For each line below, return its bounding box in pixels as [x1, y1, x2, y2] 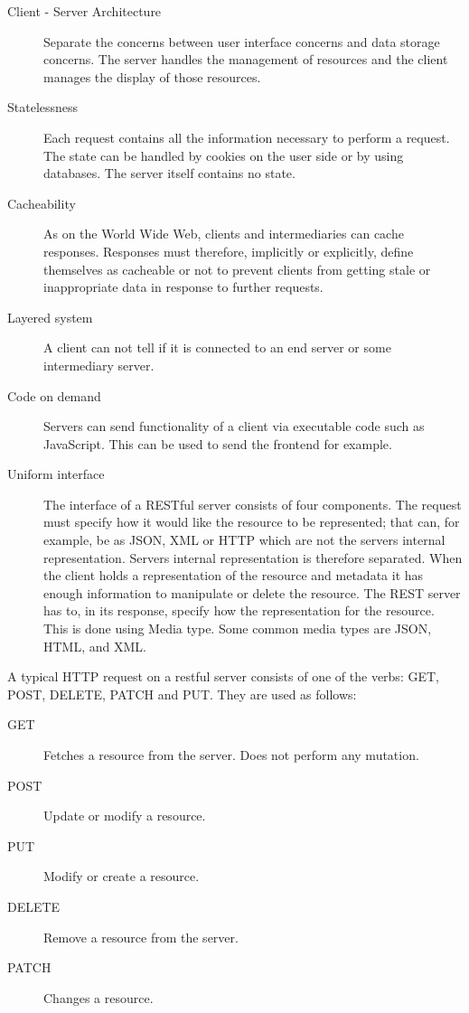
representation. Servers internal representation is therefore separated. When [43, 548, 463, 567]
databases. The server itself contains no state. [43, 164, 295, 183]
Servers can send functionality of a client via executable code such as [43, 417, 425, 436]
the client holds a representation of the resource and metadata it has [43, 566, 424, 585]
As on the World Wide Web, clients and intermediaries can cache [43, 224, 404, 243]
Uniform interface [7, 464, 105, 483]
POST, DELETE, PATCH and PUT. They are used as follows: [7, 684, 357, 703]
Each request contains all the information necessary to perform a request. [43, 127, 450, 146]
